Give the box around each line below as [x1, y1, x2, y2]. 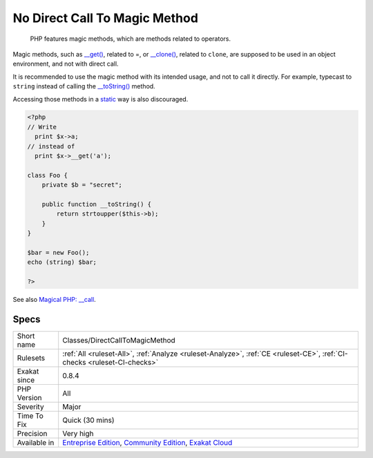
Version [17, 393, 42, 403]
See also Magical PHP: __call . [12, 296, 96, 304]
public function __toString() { [41, 200, 152, 208]
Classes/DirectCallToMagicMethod [62, 336, 175, 345]
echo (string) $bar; [27, 258, 97, 266]
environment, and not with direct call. [12, 59, 119, 68]
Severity [17, 402, 44, 412]
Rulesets [17, 353, 45, 363]
